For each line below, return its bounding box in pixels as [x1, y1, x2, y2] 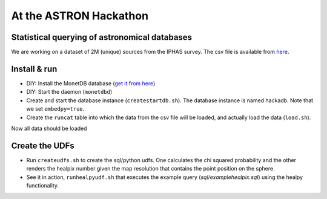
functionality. [26, 182, 59, 189]
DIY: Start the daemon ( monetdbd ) [26, 88, 113, 96]
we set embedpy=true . [26, 105, 85, 113]
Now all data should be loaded [11, 125, 87, 132]
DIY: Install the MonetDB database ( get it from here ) [26, 79, 156, 87]
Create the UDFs [11, 140, 75, 151]
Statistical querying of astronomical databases [11, 32, 193, 42]
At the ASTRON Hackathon [11, 9, 148, 22]
